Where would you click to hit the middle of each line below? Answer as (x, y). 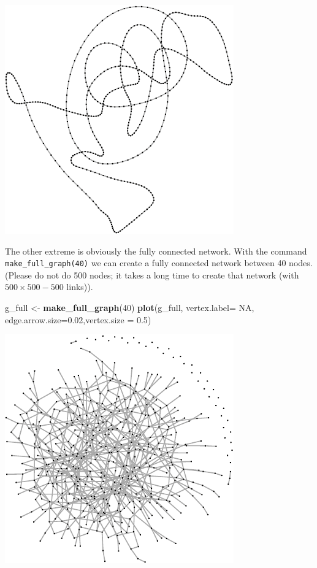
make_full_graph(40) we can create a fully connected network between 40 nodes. (159, 263)
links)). (80, 287)
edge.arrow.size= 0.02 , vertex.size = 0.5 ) (78, 319)
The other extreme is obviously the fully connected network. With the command (156, 251)
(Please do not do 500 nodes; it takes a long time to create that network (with (152, 274)
